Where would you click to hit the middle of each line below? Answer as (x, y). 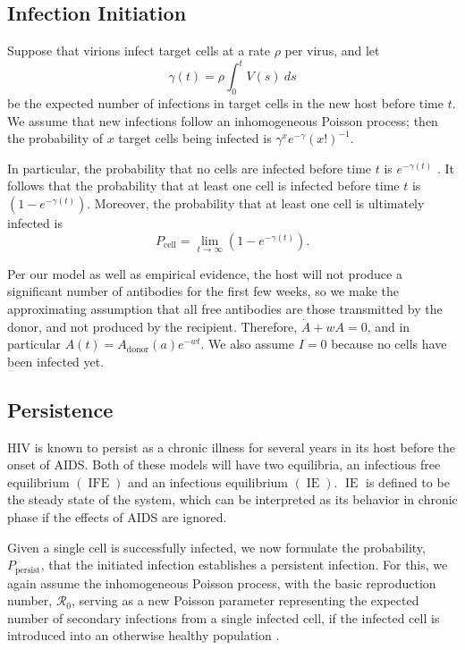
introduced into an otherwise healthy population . (144, 635)
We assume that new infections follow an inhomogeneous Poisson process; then (223, 120)
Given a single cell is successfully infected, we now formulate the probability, (216, 547)
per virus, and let (332, 51)
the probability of (55, 138)
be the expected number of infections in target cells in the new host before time (225, 103)
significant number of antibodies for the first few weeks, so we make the (203, 291)
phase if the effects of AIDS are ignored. (117, 517)
